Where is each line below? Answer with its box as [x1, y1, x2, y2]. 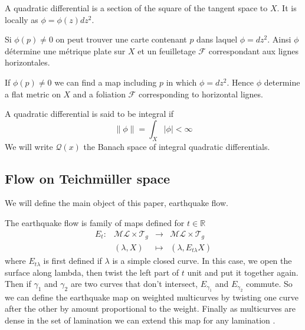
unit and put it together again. [187, 266, 299, 278]
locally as [5, 13, 38, 25]
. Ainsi [267, 33, 291, 45]
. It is [277, 2, 297, 14]
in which [166, 76, 197, 88]
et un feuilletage [137, 44, 196, 57]
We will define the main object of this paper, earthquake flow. [5, 197, 228, 209]
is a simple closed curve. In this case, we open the [112, 254, 292, 267]
